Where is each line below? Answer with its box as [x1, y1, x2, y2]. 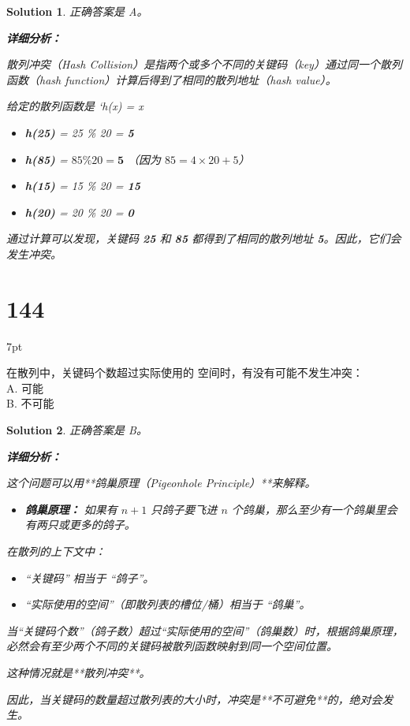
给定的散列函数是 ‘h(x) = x [6, 98, 143, 114]
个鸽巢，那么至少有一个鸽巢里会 [231, 501, 397, 517]
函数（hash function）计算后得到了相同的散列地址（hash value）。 [6, 71, 337, 87]
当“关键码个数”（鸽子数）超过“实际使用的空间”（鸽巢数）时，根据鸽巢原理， [6, 622, 404, 639]
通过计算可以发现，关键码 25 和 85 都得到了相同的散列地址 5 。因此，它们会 [6, 230, 401, 247]
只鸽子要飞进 [151, 501, 218, 517]
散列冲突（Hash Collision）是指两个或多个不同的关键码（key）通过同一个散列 [6, 56, 402, 73]
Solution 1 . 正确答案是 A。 [6, 3, 148, 19]
